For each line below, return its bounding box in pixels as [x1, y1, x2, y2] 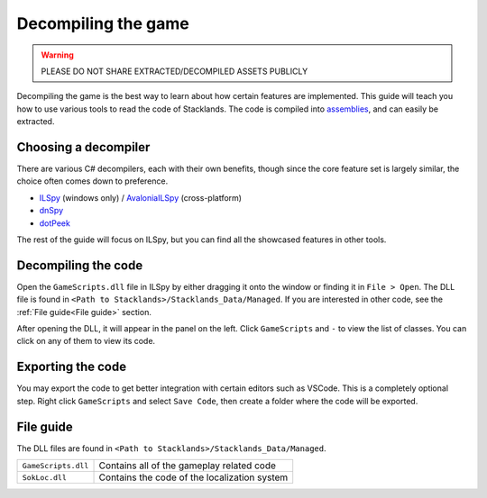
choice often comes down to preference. [16, 176, 169, 186]
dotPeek [39, 217, 71, 229]
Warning [41, 50, 74, 60]
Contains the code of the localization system [98, 471, 289, 484]
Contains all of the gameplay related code [98, 459, 277, 472]
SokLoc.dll [22, 473, 68, 482]
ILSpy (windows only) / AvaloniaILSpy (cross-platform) [39, 192, 243, 203]
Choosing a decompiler [16, 140, 151, 155]
